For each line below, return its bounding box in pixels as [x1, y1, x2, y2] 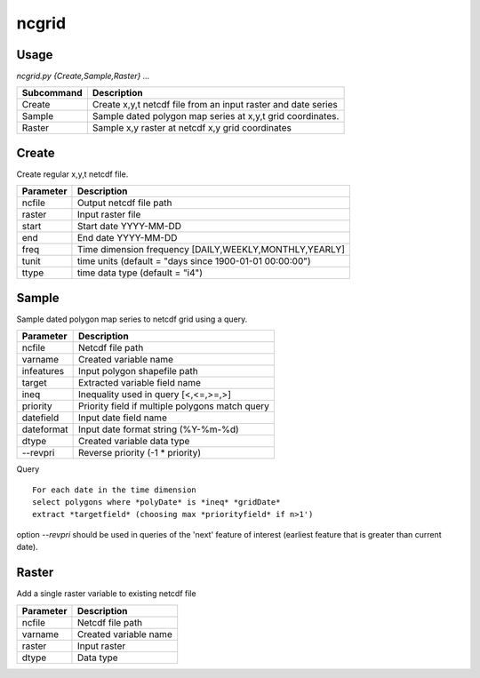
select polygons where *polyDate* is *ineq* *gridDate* [32, 498, 281, 507]
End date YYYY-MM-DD [76, 232, 178, 244]
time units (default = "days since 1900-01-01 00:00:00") [76, 255, 311, 267]
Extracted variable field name [77, 377, 202, 389]
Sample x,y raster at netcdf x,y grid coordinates [92, 122, 292, 134]
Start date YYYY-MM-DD [76, 220, 182, 233]
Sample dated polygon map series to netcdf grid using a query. [16, 314, 248, 324]
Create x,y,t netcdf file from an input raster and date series [92, 99, 338, 111]
